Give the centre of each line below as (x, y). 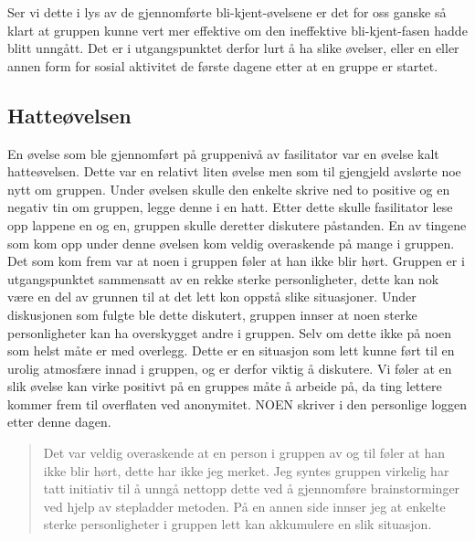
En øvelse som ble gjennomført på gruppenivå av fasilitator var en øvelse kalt (223, 153)
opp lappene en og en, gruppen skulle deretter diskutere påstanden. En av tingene (237, 224)
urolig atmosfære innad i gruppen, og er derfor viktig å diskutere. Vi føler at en (230, 368)
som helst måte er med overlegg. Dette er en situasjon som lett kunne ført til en (231, 350)
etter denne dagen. (59, 422)
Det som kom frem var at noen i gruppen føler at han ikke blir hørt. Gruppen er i (236, 261)
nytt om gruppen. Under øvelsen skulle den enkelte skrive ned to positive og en (229, 189)
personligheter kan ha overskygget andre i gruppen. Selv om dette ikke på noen (230, 332)
